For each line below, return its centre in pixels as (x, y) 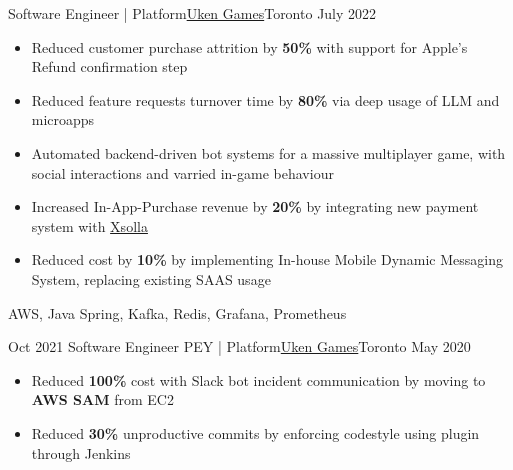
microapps (63, 119)
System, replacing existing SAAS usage (151, 278)
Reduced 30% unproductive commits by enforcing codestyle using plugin (255, 432)
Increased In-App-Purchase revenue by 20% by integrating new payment (255, 206)
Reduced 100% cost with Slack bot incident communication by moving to (258, 379)
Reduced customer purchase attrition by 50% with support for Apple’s (249, 46)
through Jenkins (81, 452)
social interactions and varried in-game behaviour (182, 172)
